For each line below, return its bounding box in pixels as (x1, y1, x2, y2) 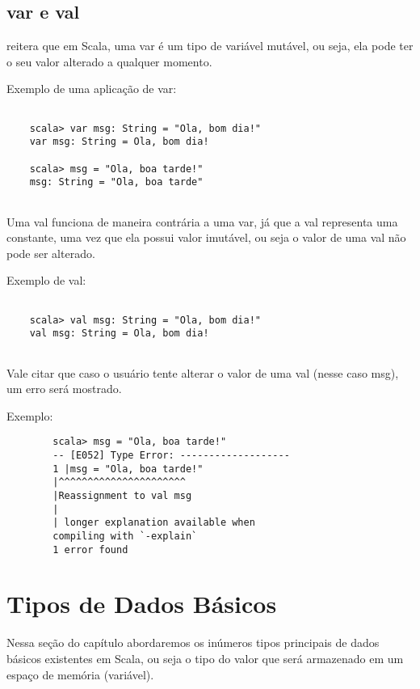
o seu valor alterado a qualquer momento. (6, 53, 212, 70)
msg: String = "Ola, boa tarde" (29, 176, 204, 188)
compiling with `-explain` (52, 530, 198, 542)
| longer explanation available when (52, 517, 255, 529)
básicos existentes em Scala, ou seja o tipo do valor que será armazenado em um (6, 649, 404, 666)
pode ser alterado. (6, 244, 95, 261)
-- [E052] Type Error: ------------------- (52, 450, 290, 462)
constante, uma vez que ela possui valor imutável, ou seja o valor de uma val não (6, 229, 406, 246)
